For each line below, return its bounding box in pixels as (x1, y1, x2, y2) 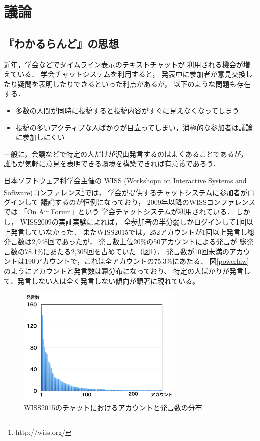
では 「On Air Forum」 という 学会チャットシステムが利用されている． (4, 206, 234, 217)
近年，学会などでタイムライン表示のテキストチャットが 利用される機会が (4, 59, 243, 69)
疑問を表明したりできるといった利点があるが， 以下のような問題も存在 (17, 78, 251, 89)
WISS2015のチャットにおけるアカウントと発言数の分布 (24, 402, 202, 413)
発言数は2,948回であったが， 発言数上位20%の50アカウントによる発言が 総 (4, 236, 247, 247)
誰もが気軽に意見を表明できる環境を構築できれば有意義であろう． (4, 158, 220, 169)
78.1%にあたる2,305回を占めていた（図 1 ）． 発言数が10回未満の (24, 246, 230, 256)
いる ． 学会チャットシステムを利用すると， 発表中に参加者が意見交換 (17, 69, 246, 79)
